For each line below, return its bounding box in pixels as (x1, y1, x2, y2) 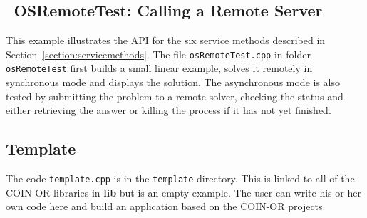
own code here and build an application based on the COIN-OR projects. (6, 199, 326, 214)
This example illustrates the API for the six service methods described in (6, 33, 326, 48)
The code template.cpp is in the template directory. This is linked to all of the (6, 171, 355, 186)
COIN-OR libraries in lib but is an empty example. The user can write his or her (6, 185, 361, 199)
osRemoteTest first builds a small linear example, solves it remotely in (6, 61, 313, 76)
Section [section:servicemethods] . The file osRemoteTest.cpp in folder (6, 46, 311, 61)
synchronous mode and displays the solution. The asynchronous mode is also (6, 75, 340, 90)
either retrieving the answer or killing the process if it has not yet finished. (6, 103, 331, 118)
